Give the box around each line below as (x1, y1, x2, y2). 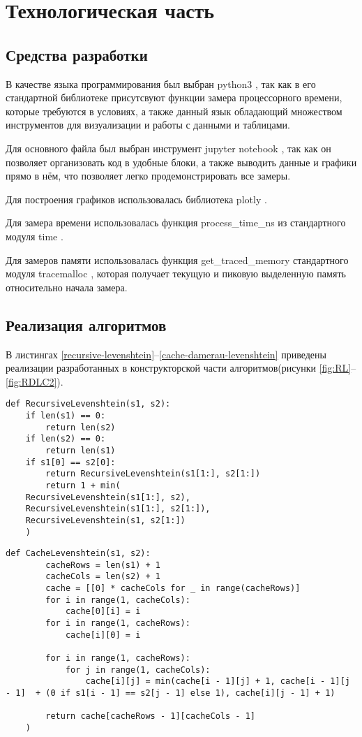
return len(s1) (45, 445, 116, 455)
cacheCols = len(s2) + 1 (45, 571, 160, 582)
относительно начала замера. (6, 279, 128, 294)
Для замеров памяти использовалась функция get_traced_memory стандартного (6, 252, 349, 267)
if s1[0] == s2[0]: (25, 457, 116, 467)
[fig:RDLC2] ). (6, 374, 63, 388)
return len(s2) (45, 422, 116, 432)
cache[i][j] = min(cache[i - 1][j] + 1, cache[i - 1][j (85, 676, 350, 687)
